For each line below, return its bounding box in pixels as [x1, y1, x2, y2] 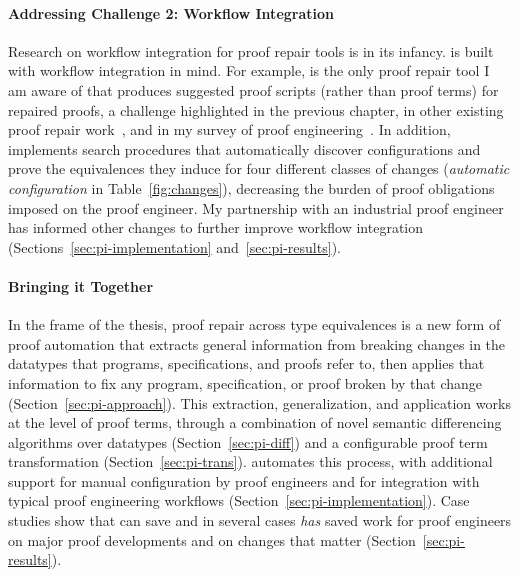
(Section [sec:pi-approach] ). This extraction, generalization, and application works [8, 392, 511, 413]
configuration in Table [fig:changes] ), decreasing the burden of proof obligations [8, 177, 495, 198]
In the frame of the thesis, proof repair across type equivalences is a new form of [8, 314, 501, 335]
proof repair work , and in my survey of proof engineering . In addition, [8, 119, 451, 140]
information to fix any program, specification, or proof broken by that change [8, 372, 483, 393]
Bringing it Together [8, 275, 154, 296]
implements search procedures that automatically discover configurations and [8, 138, 481, 159]
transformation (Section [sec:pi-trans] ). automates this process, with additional [8, 451, 493, 472]
